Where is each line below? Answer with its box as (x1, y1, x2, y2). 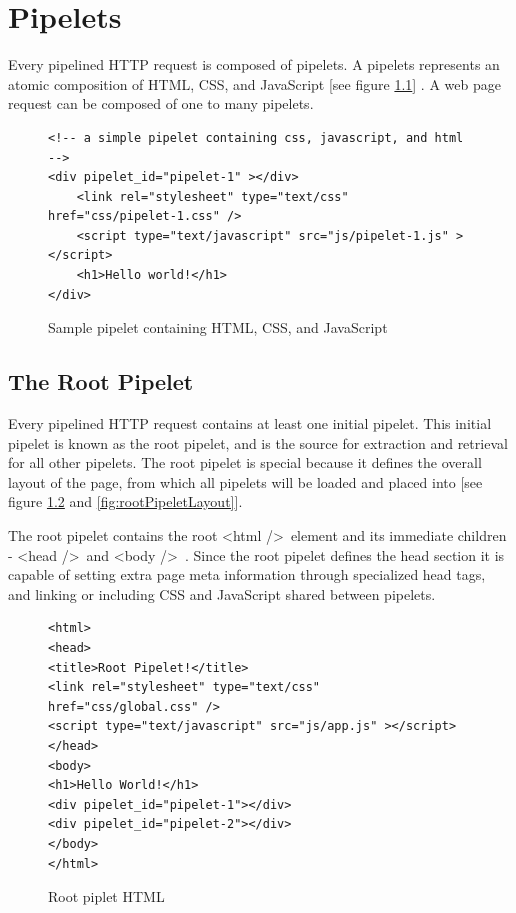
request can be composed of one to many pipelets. (8, 93, 314, 114)
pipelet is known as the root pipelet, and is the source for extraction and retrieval (8, 432, 508, 453)
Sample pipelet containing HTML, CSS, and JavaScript (48, 317, 388, 338)
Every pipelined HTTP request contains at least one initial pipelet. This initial (8, 413, 492, 434)
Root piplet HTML (48, 886, 165, 907)
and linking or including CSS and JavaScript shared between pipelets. (8, 583, 436, 604)
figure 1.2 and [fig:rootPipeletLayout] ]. (8, 491, 243, 512)
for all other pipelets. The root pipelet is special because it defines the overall (8, 452, 482, 473)
